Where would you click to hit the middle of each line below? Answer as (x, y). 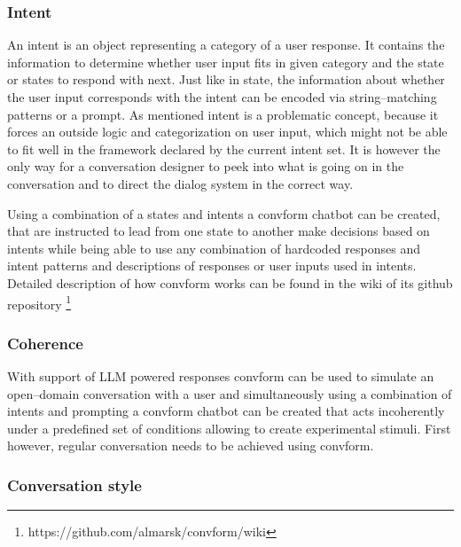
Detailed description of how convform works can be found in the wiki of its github (230, 282)
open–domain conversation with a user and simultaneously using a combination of (230, 393)
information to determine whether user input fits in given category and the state (226, 62)
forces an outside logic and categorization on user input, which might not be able (227, 132)
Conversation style (74, 484)
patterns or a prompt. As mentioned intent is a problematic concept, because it (223, 114)
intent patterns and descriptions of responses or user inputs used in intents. (212, 266)
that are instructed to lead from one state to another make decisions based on (219, 231)
